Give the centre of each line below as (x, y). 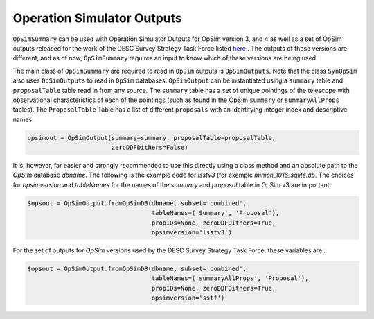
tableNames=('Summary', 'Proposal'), (215, 213)
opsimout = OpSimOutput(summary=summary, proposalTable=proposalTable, (152, 138)
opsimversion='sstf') (188, 298)
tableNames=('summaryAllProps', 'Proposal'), (230, 278)
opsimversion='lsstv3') (192, 232)
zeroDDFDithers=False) (150, 148)
